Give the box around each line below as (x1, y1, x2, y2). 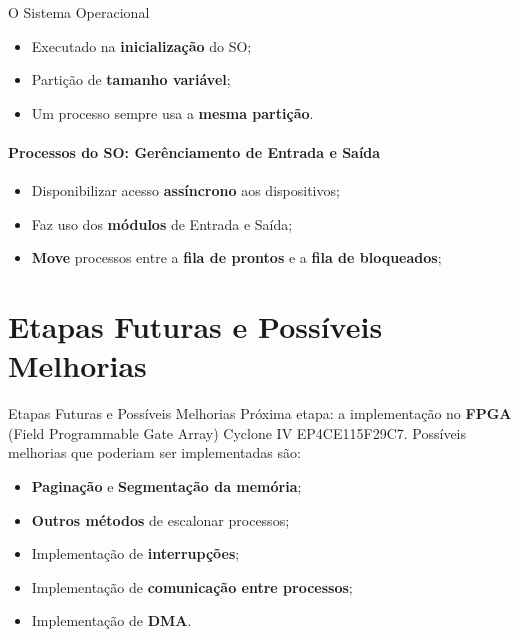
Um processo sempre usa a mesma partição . (31, 102, 314, 123)
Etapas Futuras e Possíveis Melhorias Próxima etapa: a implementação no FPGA (8, 403, 512, 424)
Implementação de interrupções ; (31, 543, 240, 564)
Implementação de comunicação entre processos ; (31, 576, 353, 597)
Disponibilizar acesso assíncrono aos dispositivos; (31, 180, 340, 201)
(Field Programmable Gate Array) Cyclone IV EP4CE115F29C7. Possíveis (8, 422, 467, 443)
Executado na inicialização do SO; (31, 35, 252, 56)
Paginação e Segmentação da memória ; (31, 476, 302, 497)
